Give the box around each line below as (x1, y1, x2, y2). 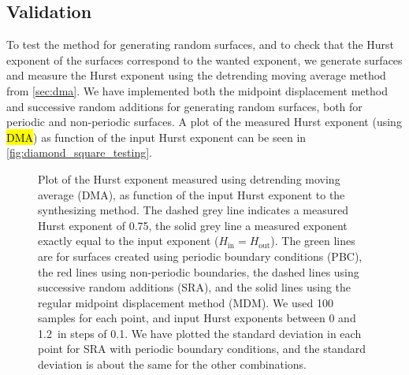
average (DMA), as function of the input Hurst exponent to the (38, 186, 345, 202)
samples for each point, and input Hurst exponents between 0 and (38, 310, 356, 326)
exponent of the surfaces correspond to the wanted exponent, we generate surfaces (6, 51, 403, 68)
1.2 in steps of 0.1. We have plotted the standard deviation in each (38, 325, 362, 341)
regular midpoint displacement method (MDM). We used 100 (38, 294, 333, 310)
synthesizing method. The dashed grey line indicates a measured (38, 202, 349, 218)
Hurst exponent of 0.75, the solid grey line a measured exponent (38, 217, 348, 233)
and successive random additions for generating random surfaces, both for (6, 98, 363, 114)
